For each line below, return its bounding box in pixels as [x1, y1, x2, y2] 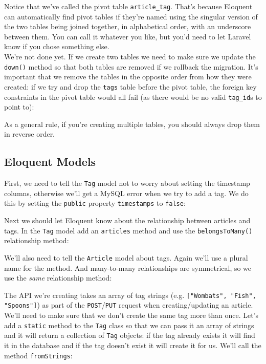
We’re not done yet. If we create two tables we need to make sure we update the [4, 51, 256, 62]
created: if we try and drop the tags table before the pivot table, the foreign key [4, 81, 257, 92]
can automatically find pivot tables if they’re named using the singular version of [4, 11, 258, 22]
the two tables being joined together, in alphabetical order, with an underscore [4, 21, 251, 32]
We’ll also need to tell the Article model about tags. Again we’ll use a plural [4, 252, 248, 263]
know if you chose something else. [4, 41, 109, 52]
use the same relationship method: [4, 272, 112, 283]
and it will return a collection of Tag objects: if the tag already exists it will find [4, 330, 255, 340]
